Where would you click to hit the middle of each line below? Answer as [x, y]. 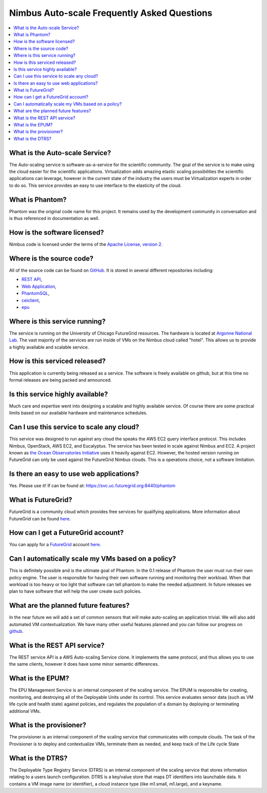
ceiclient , [31, 300]
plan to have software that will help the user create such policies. [75, 591]
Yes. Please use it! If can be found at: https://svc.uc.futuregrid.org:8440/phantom [92, 486]
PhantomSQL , [36, 293]
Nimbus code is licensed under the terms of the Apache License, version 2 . [86, 244]
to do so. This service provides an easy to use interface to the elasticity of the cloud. [95, 185]
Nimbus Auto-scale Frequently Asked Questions [111, 13]
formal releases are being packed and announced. [61, 380]
